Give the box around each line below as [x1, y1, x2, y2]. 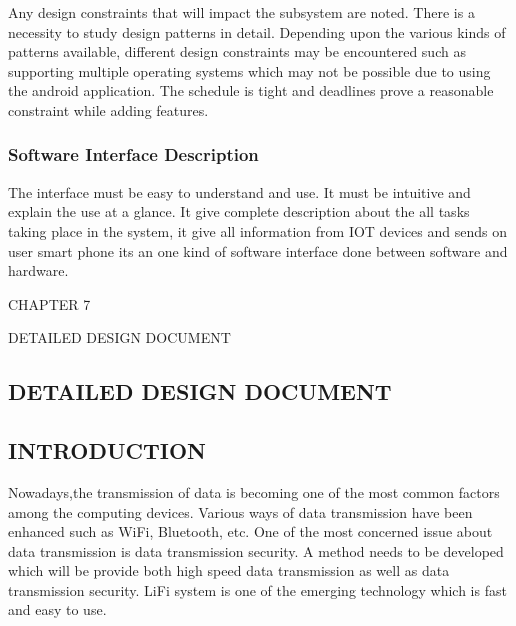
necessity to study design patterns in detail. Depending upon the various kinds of [8, 21, 506, 42]
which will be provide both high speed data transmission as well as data [8, 560, 450, 581]
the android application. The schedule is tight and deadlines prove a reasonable [8, 80, 494, 101]
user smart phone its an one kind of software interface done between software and [8, 240, 508, 261]
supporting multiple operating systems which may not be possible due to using [8, 60, 491, 81]
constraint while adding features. [8, 99, 209, 120]
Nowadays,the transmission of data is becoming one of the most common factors [8, 481, 500, 502]
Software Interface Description [8, 142, 259, 167]
